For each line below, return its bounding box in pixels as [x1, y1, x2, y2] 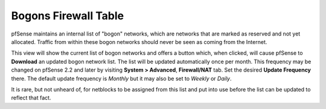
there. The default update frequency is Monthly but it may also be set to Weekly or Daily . [11, 75, 232, 82]
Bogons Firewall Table [11, 9, 124, 22]
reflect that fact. [11, 94, 51, 102]
